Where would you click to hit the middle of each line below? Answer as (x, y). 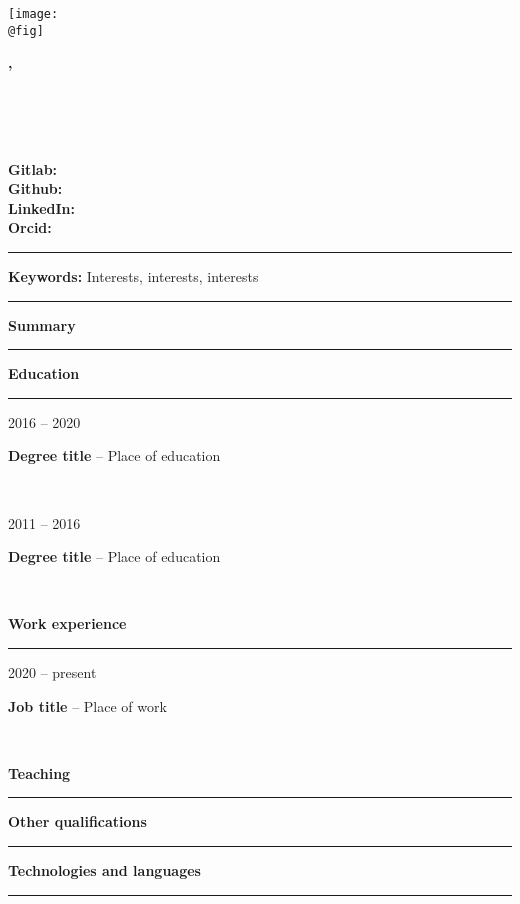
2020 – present (52, 672)
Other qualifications (77, 821)
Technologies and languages (104, 869)
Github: (35, 188)
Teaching (39, 772)
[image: (33, 14)
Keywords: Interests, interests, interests (133, 276)
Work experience (67, 623)
